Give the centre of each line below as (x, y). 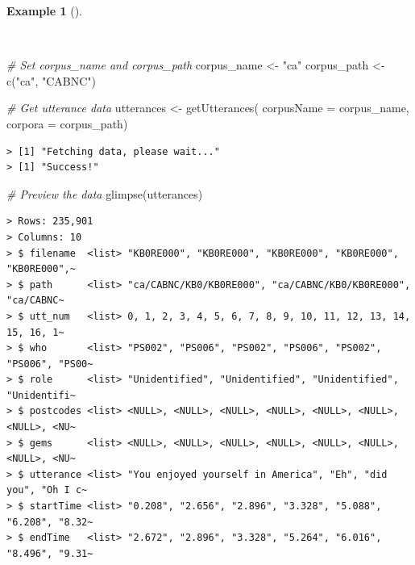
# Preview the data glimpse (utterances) (105, 193)
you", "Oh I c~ (47, 490)
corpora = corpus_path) (67, 123)
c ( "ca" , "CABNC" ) (51, 80)
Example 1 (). (44, 10)
